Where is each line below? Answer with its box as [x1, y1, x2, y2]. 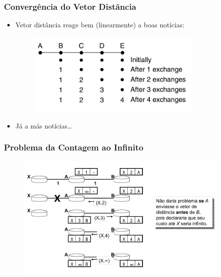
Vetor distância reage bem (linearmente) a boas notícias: [15, 20, 184, 30]
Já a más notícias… [15, 120, 72, 130]
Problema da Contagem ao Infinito [4, 141, 143, 153]
